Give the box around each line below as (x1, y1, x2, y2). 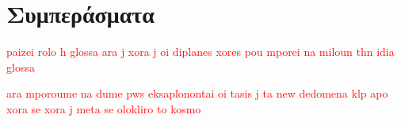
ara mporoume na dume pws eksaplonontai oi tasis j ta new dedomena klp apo (6, 85, 388, 102)
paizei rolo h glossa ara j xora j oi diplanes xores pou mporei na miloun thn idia (6, 43, 395, 60)
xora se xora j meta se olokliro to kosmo (6, 100, 201, 116)
